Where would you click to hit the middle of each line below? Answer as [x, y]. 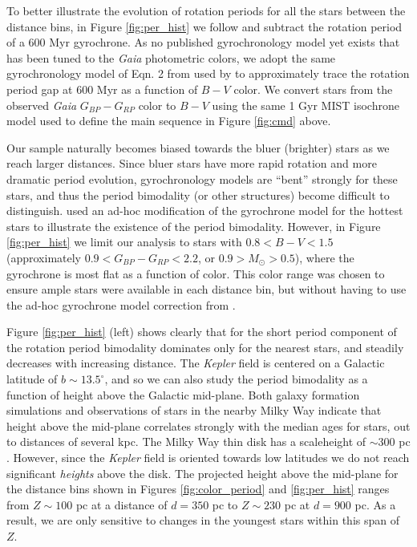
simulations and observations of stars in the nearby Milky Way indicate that [194, 410]
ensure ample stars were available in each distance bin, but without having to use [206, 289]
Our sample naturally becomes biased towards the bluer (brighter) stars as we [198, 147]
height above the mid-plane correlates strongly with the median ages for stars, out [208, 425]
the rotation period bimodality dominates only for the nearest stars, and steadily [205, 347]
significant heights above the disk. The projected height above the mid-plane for [202, 473]
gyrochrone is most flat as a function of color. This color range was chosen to [196, 273]
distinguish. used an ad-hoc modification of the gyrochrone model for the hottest [205, 211]
